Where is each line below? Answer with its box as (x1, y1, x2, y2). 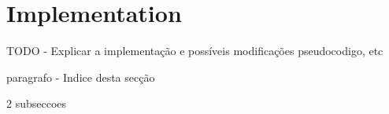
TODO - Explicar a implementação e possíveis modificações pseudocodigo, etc (6, 42, 383, 59)
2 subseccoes (6, 95, 67, 112)
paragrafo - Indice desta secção (6, 68, 155, 85)
